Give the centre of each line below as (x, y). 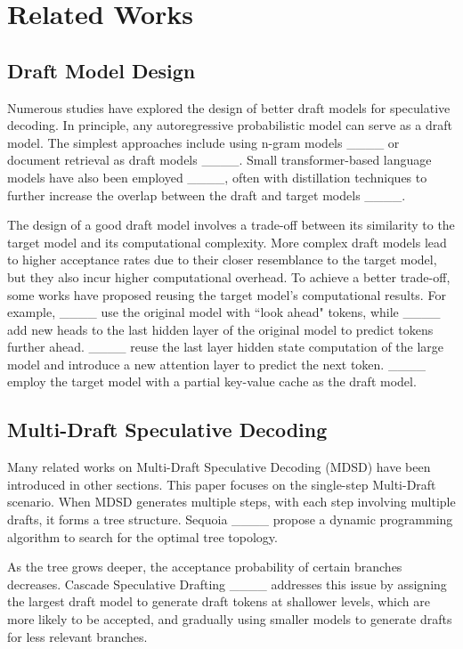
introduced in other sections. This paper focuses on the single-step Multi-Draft (222, 484)
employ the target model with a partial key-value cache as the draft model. (212, 381)
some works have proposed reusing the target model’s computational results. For (227, 294)
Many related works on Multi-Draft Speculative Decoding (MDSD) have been (219, 467)
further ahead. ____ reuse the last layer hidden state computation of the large (226, 347)
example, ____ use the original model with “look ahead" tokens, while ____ (224, 312)
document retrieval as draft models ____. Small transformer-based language (219, 160)
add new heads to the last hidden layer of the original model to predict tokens (220, 329)
